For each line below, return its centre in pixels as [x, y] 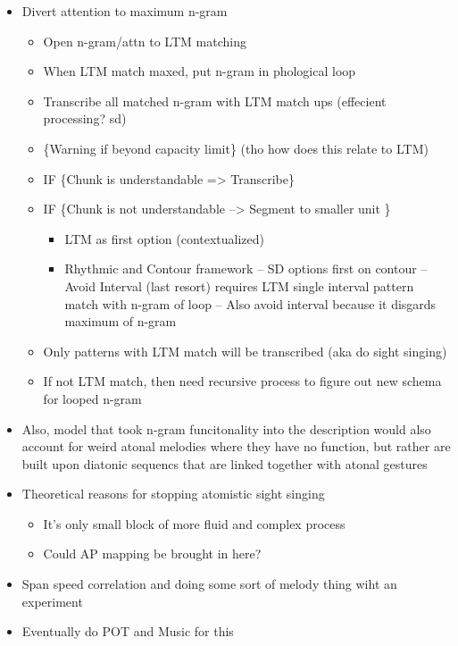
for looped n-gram [92, 398]
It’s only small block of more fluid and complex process [194, 523]
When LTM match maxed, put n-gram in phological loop [200, 71]
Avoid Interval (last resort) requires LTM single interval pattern [239, 285]
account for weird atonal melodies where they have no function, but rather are [236, 446]
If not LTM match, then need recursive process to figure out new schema [242, 381]
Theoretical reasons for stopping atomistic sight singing [173, 494]
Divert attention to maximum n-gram [125, 11]
